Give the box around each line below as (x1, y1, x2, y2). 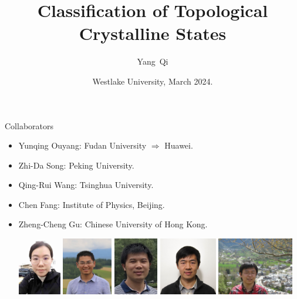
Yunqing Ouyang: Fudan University (18, 139, 147, 152)
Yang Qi (137, 55, 168, 68)
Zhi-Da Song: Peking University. (18, 159, 134, 171)
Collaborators (5, 119, 54, 132)
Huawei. (164, 139, 193, 152)
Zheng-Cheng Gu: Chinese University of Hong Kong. (18, 218, 208, 230)
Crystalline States (79, 21, 227, 45)
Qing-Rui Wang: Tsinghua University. (18, 179, 154, 191)
